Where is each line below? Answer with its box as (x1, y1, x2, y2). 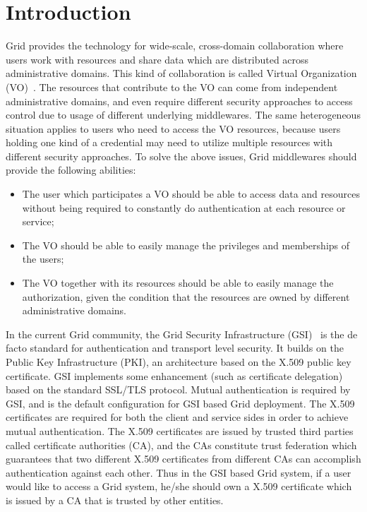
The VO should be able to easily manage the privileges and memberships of (22, 237, 350, 252)
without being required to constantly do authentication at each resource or (22, 200, 346, 215)
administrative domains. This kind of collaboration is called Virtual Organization (6, 66, 357, 81)
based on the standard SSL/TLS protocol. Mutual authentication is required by (6, 382, 351, 397)
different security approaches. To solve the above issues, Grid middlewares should (6, 148, 357, 163)
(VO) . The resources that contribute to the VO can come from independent (6, 79, 338, 94)
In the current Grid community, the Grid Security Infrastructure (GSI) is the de (6, 326, 358, 341)
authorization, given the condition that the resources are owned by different (22, 289, 350, 304)
